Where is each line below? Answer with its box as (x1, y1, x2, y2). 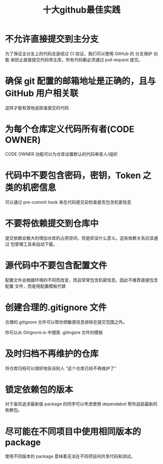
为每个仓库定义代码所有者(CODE (5, 124, 135, 135)
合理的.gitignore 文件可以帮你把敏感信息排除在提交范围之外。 (5, 319, 128, 325)
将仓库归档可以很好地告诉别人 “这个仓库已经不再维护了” (5, 365, 116, 371)
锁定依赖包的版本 (5, 384, 74, 395)
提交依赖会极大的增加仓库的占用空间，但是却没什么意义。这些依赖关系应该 (5, 235, 154, 241)
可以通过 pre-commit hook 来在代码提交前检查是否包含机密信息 (5, 199, 131, 205)
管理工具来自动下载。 (14, 241, 57, 247)
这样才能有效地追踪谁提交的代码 (5, 105, 69, 111)
